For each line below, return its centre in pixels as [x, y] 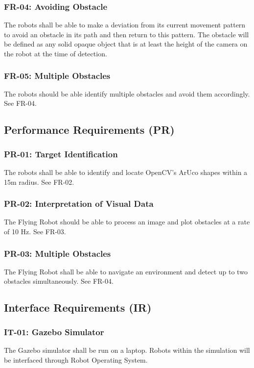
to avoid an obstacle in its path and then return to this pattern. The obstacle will [127, 34]
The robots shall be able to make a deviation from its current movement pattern [125, 25]
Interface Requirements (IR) [78, 307]
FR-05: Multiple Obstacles [57, 75]
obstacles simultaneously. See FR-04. [59, 281]
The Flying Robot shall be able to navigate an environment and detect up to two [126, 271]
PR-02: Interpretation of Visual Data [79, 204]
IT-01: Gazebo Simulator [54, 331]
